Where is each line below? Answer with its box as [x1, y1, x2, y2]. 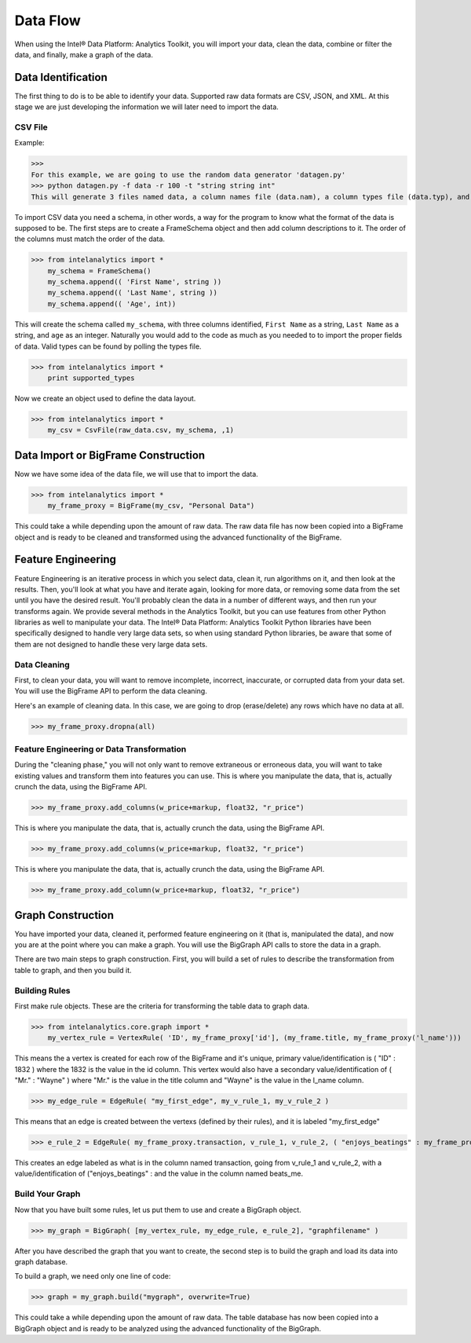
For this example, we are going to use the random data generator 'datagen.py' [31, 170, 346, 179]
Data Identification [14, 71, 108, 84]
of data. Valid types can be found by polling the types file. [14, 342, 202, 351]
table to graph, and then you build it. [14, 965, 133, 975]
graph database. [14, 1257, 68, 1266]
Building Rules [14, 985, 71, 996]
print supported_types [47, 373, 135, 382]
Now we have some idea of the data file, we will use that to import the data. [14, 469, 258, 478]
